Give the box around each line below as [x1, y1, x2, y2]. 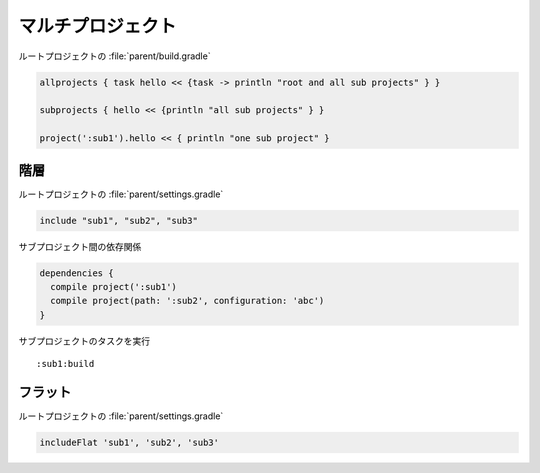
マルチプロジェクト [18, 15, 177, 37]
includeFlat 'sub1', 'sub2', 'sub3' [39, 436, 220, 448]
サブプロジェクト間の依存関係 [18, 240, 142, 252]
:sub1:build [36, 358, 95, 370]
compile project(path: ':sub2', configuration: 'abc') [50, 295, 325, 307]
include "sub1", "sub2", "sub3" [39, 215, 199, 226]
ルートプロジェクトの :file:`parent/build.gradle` [18, 50, 211, 62]
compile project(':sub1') [50, 281, 177, 292]
